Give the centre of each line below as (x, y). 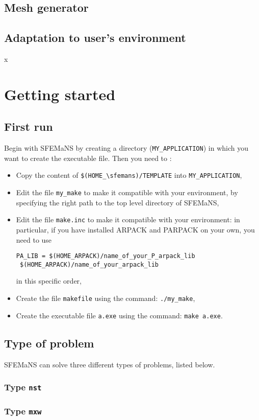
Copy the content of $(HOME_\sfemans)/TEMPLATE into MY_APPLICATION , (129, 175)
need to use (34, 239)
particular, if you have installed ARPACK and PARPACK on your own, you (135, 229)
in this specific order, (49, 281)
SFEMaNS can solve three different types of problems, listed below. (110, 364)
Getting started (60, 94)
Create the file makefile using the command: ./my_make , (106, 298)
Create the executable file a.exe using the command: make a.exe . (119, 315)
